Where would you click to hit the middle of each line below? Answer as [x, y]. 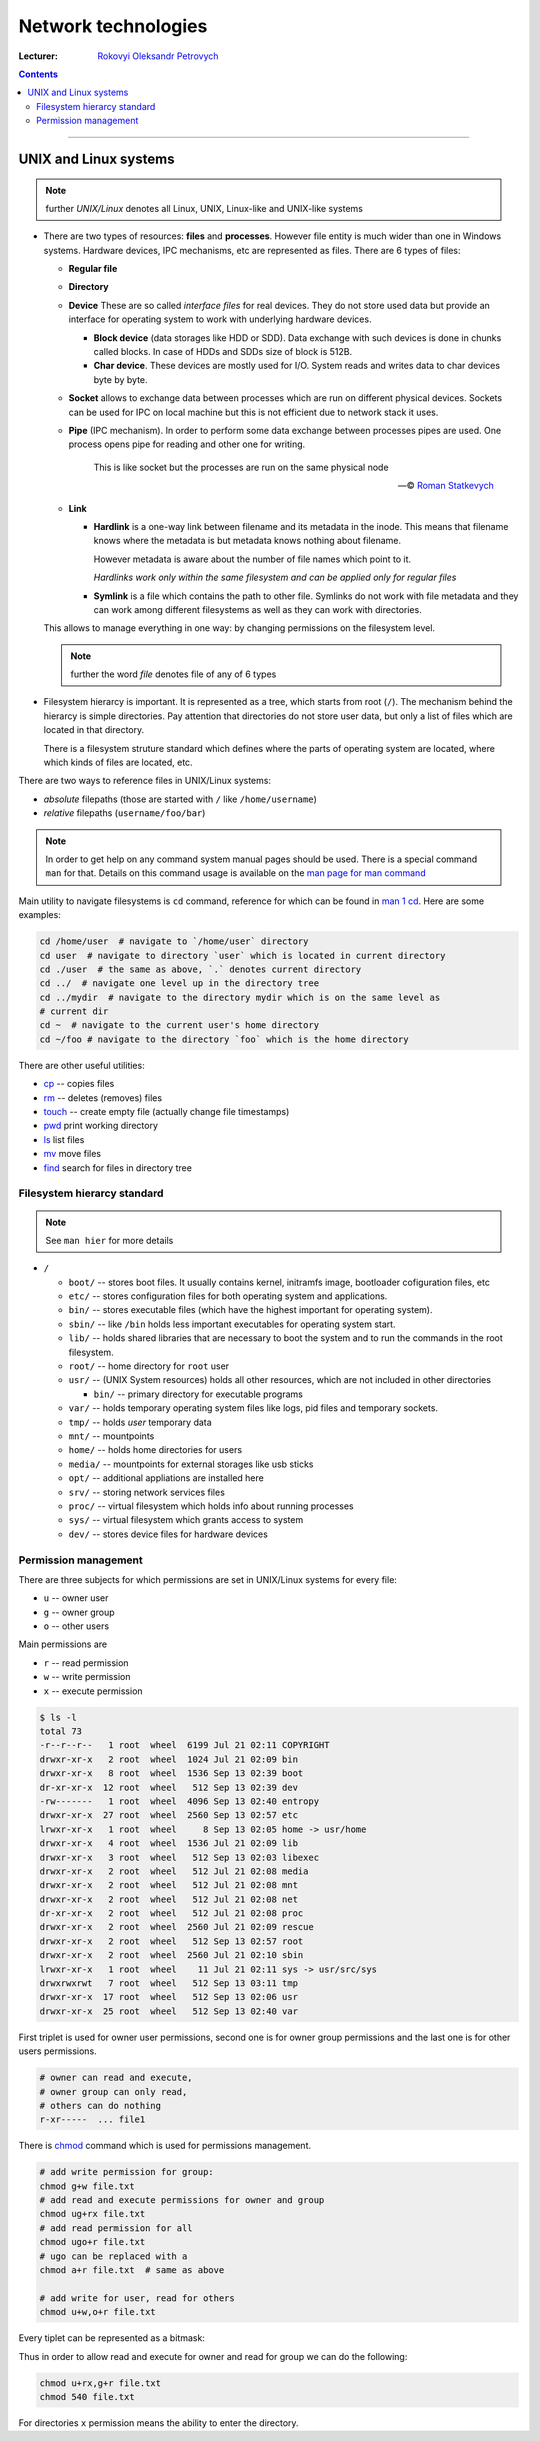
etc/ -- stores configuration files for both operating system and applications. [228, 1296]
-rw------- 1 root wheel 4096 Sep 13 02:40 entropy [179, 1801]
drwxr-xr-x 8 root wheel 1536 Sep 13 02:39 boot [171, 1773]
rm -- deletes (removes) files [103, 1097]
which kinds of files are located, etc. [118, 762]
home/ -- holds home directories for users [155, 1450]
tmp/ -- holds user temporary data [140, 1422]
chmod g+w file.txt [87, 2186]
